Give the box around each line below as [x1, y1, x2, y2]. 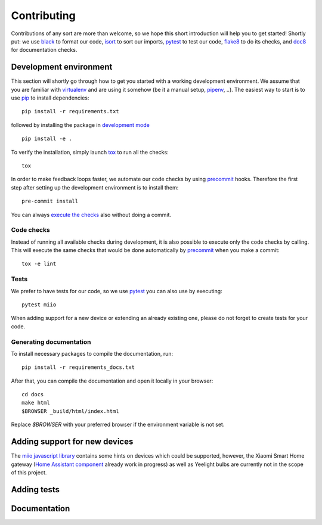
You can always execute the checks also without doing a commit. [11, 211, 172, 218]
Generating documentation [11, 337, 91, 346]
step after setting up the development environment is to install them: [11, 184, 179, 191]
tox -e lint [21, 260, 57, 268]
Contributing [11, 9, 76, 22]
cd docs [21, 391, 44, 398]
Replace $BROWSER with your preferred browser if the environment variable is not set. [11, 421, 225, 428]
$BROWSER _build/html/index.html [21, 408, 119, 414]
